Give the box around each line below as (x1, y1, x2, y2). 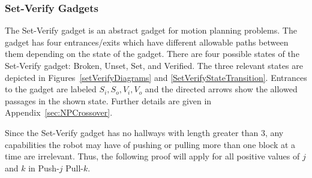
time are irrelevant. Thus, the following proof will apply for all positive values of (5, 150, 300, 162)
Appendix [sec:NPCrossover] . (5, 106, 113, 119)
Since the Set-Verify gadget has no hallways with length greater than (5, 126, 259, 138)
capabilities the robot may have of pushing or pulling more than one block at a (5, 138, 296, 150)
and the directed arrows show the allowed (145, 83, 298, 95)
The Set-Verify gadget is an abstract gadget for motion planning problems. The (5, 24, 297, 37)
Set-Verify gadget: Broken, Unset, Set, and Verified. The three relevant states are (5, 59, 303, 71)
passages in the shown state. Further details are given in (5, 94, 212, 107)
